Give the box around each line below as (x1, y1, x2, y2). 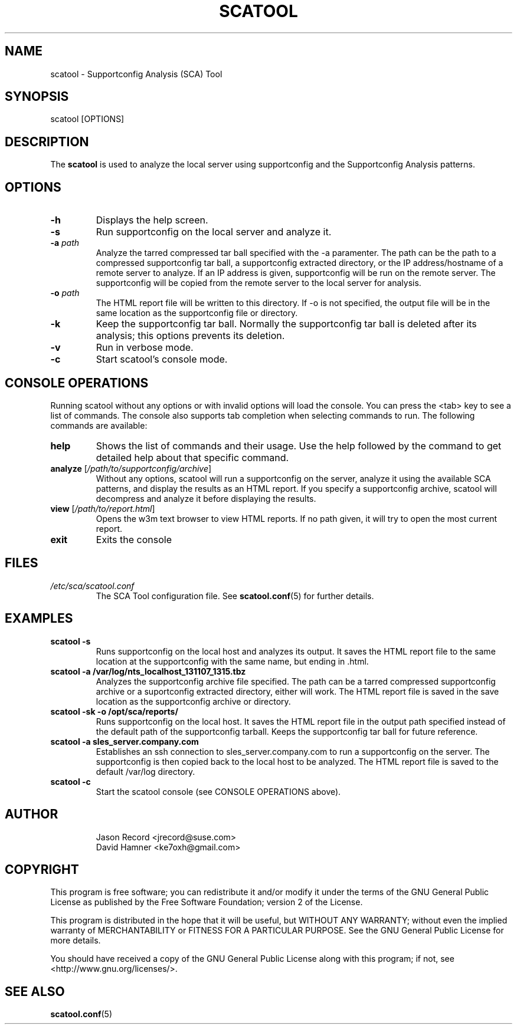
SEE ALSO (5, 984, 65, 999)
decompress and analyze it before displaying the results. (96, 493, 316, 504)
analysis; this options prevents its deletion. (96, 330, 285, 342)
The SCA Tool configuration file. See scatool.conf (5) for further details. (96, 590, 374, 601)
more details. (50, 935, 101, 946)
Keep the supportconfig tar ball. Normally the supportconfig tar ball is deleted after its (96, 318, 477, 330)
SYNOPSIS (5, 89, 69, 104)
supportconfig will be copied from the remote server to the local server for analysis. (96, 278, 421, 288)
